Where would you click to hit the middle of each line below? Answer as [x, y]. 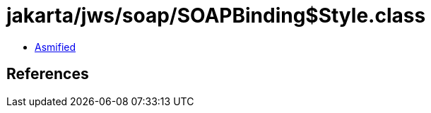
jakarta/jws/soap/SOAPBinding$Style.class [216, 16]
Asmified [55, 47]
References [48, 74]
